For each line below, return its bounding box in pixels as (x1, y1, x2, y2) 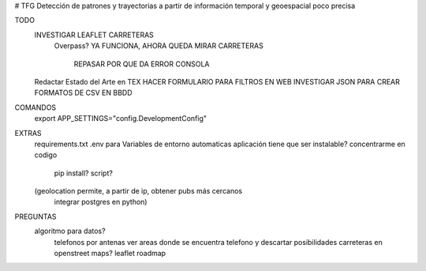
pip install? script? (54, 168, 114, 178)
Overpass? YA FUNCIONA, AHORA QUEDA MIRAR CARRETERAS (54, 41, 263, 51)
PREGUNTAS (14, 212, 57, 221)
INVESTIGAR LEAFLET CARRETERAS (34, 30, 154, 40)
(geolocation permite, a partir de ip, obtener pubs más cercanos (34, 186, 243, 196)
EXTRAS (14, 128, 43, 137)
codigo (34, 150, 58, 160)
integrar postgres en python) (54, 198, 148, 207)
